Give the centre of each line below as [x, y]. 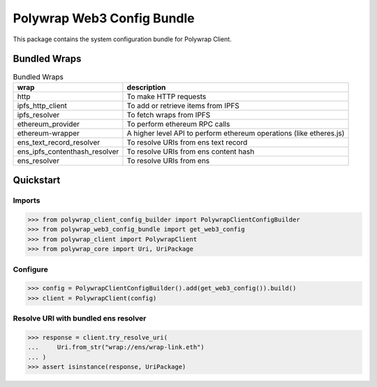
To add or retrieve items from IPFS [183, 105]
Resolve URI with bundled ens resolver [80, 319]
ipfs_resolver [38, 115]
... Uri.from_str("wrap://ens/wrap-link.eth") [116, 347]
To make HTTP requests [167, 96]
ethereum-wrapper [49, 133]
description [146, 87]
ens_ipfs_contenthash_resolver [68, 152]
